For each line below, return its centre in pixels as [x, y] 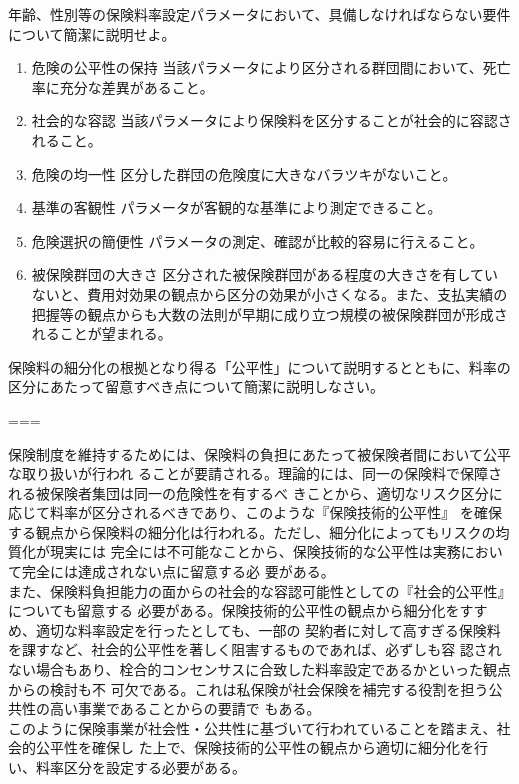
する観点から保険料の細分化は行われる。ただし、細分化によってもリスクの [252, 531]
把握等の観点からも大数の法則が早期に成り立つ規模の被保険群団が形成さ [269, 313]
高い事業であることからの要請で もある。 [185, 708]
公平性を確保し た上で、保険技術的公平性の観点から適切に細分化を [255, 747]
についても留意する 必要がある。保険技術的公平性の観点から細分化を [234, 610]
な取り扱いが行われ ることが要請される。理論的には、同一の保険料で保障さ [255, 473]
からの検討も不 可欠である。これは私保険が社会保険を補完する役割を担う [248, 688]
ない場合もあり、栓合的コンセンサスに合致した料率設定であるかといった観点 [260, 669]
